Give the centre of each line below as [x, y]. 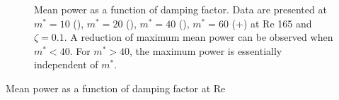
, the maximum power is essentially [206, 50]
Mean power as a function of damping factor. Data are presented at [180, 9]
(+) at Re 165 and [272, 23]
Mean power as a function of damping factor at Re [116, 88]
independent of [66, 64]
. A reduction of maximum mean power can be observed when [199, 37]
